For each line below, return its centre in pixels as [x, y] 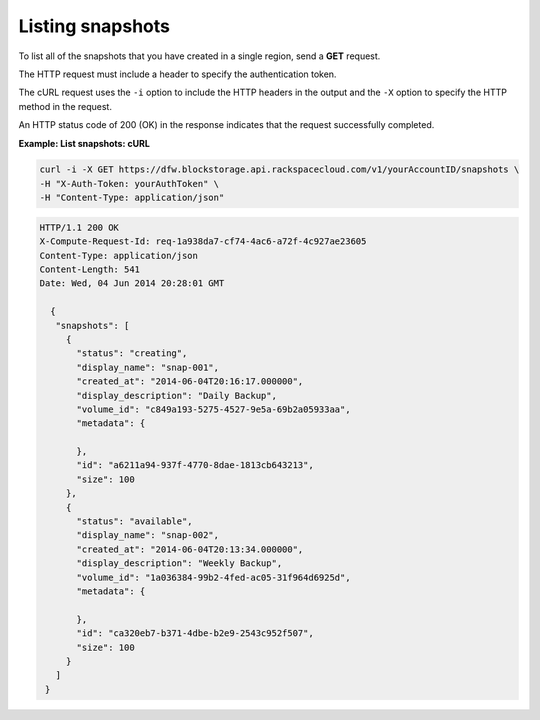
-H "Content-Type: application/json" [132, 198]
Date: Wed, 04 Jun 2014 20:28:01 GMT [132, 283]
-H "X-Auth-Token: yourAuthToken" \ [129, 183]
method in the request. [65, 106]
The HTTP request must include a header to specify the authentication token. [177, 74]
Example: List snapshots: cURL [84, 143]
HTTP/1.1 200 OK [79, 227]
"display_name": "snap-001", [148, 367]
